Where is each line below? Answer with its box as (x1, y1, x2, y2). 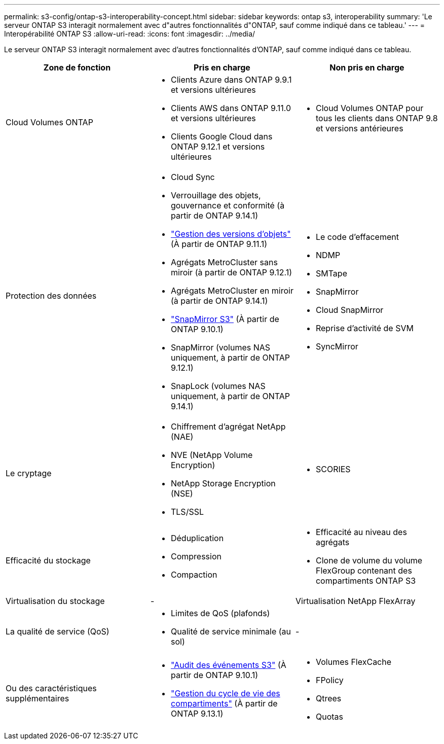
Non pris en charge (329, 62, 404, 73)
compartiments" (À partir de (170, 698, 278, 708)
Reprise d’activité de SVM (315, 323, 414, 333)
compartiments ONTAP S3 (315, 576, 416, 586)
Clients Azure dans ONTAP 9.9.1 (170, 75, 292, 85)
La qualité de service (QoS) (6, 626, 109, 636)
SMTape (315, 268, 347, 278)
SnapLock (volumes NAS (170, 381, 266, 391)
